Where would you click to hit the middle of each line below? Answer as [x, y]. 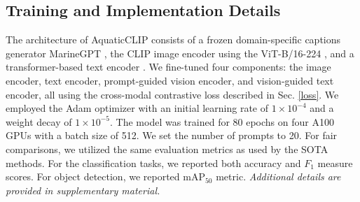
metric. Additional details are [278, 176]
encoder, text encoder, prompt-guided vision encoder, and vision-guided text [170, 80]
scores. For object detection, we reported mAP [105, 176]
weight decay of [39, 121]
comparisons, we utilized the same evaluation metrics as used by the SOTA [167, 149]
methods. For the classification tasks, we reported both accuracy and [153, 163]
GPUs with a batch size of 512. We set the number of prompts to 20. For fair [172, 135]
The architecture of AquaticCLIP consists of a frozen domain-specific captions [173, 39]
